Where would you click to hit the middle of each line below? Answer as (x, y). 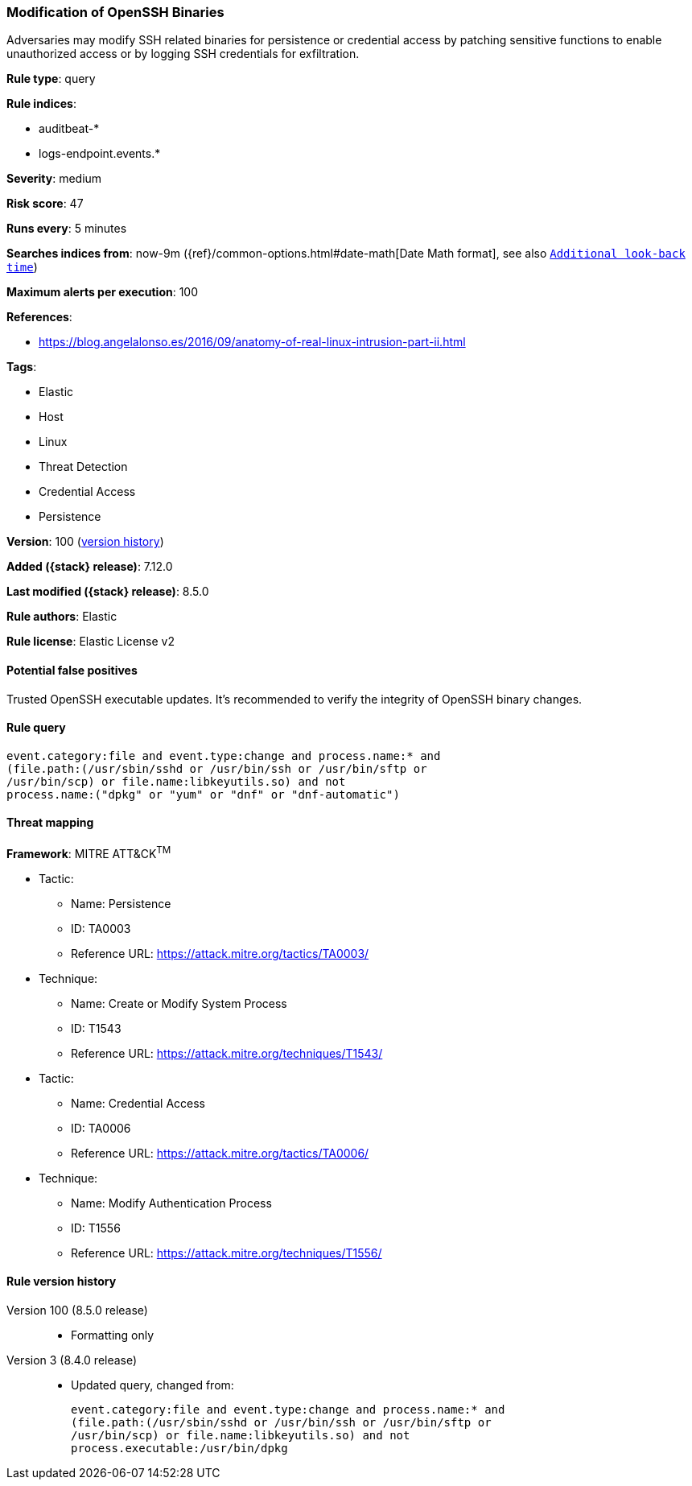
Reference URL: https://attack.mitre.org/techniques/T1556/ (227, 1253)
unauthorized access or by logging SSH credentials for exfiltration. (183, 54)
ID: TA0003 (101, 928)
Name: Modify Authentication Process (171, 1203)
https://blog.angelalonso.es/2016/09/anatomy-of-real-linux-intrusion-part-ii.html (252, 342)
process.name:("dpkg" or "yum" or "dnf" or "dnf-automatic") (203, 794)
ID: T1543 (96, 1028)
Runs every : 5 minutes (67, 229)
